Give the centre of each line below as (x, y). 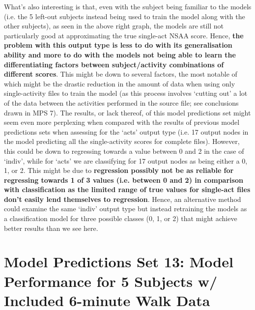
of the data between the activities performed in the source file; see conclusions (121, 102)
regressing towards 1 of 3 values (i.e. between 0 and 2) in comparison (124, 180)
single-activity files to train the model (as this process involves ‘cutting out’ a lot (126, 93)
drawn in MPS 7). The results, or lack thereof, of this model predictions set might (127, 112)
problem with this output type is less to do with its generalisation (118, 45)
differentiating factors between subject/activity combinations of (114, 64)
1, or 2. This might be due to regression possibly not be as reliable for (119, 170)
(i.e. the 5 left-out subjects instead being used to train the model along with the (125, 16)
